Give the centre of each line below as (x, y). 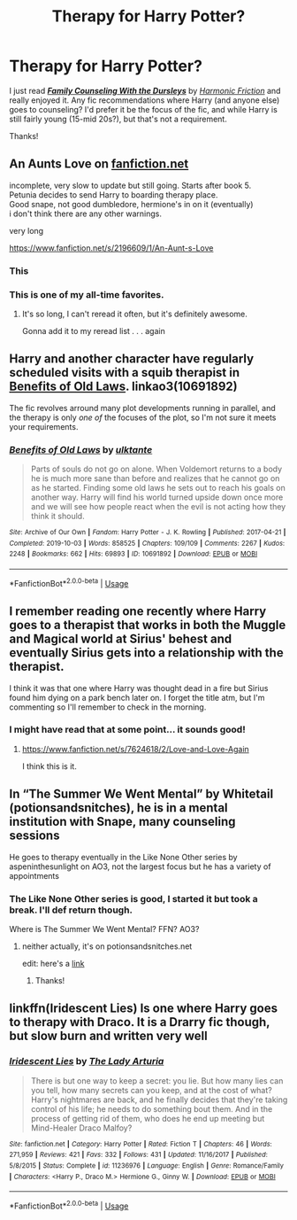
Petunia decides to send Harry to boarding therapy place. (114, 194)
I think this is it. (49, 766)
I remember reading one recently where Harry (138, 612)
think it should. (58, 517)
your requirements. (44, 426)
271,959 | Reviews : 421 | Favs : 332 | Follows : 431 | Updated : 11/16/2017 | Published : (138, 1155)
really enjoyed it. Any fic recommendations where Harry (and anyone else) (145, 100)
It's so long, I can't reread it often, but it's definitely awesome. (134, 314)
